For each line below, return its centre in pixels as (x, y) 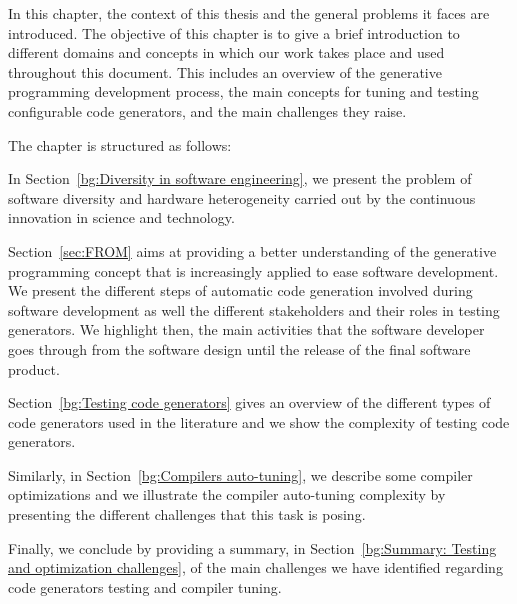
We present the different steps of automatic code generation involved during (240, 290)
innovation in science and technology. (121, 217)
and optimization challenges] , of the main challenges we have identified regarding (255, 567)
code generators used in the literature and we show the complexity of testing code (259, 421)
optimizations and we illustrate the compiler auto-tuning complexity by (227, 494)
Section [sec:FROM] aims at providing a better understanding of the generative (252, 250)
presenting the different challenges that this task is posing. (187, 514)
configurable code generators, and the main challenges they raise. (207, 110)
